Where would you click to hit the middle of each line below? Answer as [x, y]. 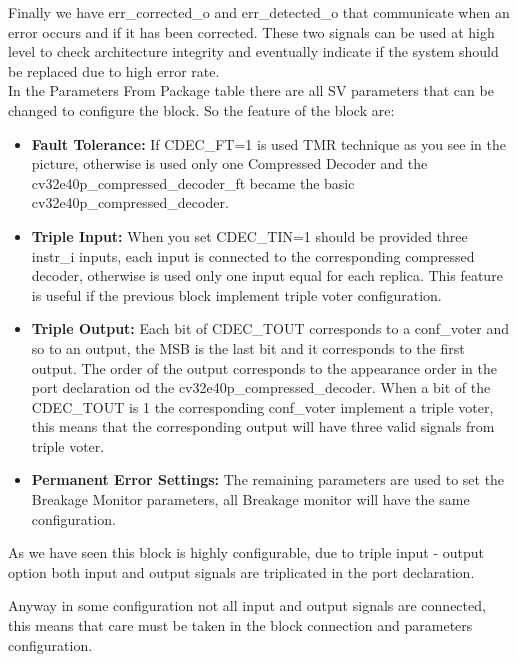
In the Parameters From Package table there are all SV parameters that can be [251, 90]
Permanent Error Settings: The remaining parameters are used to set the [268, 479]
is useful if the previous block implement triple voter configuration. [236, 294]
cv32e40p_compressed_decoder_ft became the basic [193, 182]
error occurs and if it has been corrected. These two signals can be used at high [251, 31]
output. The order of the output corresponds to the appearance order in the [264, 367]
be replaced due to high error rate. [114, 70]
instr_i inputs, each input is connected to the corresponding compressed [253, 255]
